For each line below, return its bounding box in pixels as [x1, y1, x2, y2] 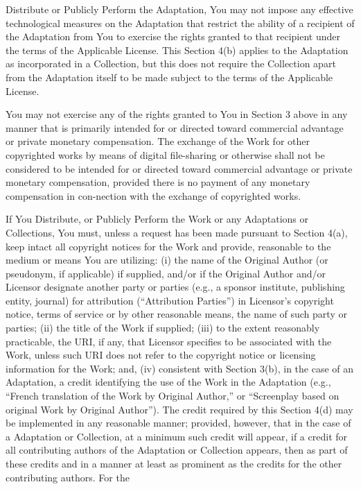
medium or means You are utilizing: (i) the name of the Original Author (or [6, 252, 328, 267]
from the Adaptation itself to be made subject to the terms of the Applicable [6, 69, 333, 84]
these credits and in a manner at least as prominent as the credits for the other [6, 456, 342, 470]
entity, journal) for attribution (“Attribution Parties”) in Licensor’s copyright [6, 293, 334, 307]
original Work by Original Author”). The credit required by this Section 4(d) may [6, 402, 353, 416]
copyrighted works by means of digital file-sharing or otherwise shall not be [6, 147, 325, 162]
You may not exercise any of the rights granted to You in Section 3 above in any [6, 107, 348, 121]
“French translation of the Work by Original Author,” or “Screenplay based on [6, 388, 340, 403]
